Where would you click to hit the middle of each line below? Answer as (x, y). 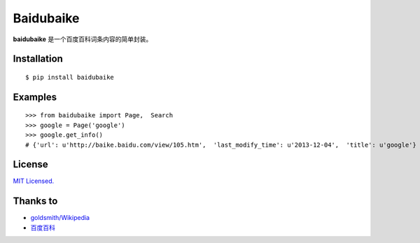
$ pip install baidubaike (70, 77)
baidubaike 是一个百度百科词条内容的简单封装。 (83, 39)
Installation (38, 59)
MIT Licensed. (34, 181)
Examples (35, 97)
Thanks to (35, 201)
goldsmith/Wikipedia (60, 218)
